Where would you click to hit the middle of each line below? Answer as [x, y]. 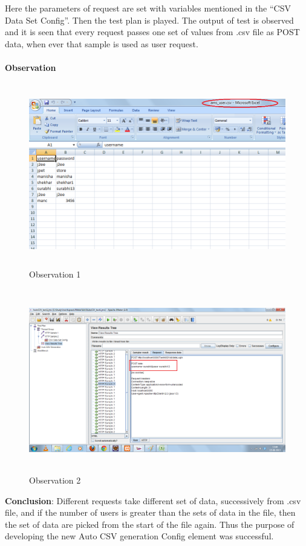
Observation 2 [55, 480]
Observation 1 [55, 274]
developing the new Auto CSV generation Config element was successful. [139, 536]
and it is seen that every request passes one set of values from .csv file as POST [152, 32]
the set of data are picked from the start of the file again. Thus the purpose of [150, 524]
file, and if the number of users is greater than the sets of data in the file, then [150, 512]
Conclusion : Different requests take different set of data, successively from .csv [153, 500]
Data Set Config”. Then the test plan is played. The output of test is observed [149, 20]
